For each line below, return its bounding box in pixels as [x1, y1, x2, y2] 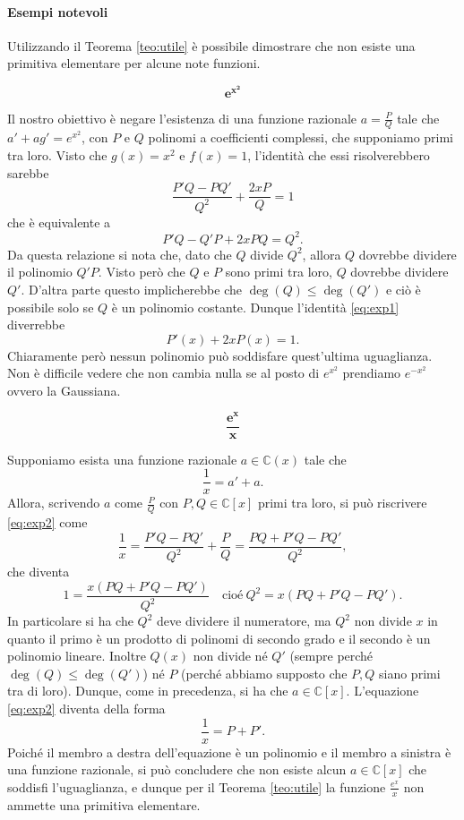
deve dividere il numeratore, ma [157, 611, 331, 630]
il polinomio [7, 262, 73, 281]
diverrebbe [7, 315, 65, 334]
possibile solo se [7, 297, 94, 316]
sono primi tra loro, [225, 262, 332, 281]
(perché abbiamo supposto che [181, 663, 348, 682]
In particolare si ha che [7, 611, 133, 630]
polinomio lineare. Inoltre [7, 646, 146, 665]
